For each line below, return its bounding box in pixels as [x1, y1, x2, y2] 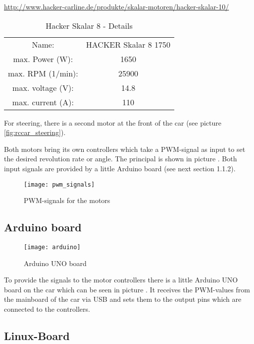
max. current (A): [12, 96, 74, 108]
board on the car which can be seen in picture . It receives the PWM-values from [4, 284, 250, 294]
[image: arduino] [24, 244, 81, 251]
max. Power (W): [13, 53, 73, 65]
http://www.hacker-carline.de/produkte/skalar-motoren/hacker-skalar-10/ [4, 1, 229, 11]
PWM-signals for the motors [24, 195, 110, 206]
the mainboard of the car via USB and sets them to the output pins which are [4, 294, 242, 304]
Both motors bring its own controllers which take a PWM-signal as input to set [4, 143, 246, 154]
